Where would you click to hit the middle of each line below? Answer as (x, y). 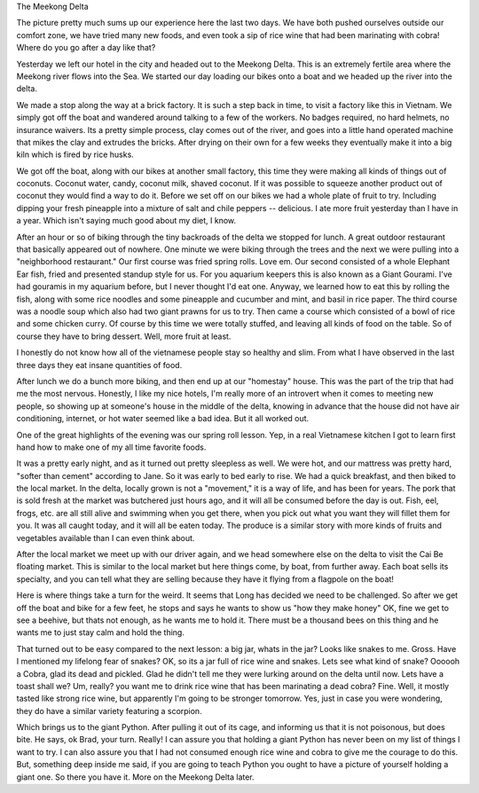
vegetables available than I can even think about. (106, 538)
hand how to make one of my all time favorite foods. (111, 447)
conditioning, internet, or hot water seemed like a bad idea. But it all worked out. (163, 419)
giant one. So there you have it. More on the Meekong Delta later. (135, 777)
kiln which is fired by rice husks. (75, 154)
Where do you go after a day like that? (86, 48)
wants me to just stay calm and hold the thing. (101, 632)
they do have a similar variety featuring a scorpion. (110, 711)
